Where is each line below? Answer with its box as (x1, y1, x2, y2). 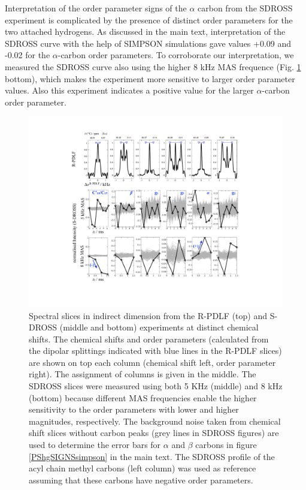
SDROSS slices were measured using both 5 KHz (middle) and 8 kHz (29, 380, 283, 392)
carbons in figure (195, 438, 257, 451)
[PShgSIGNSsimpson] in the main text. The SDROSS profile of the (29, 450, 275, 462)
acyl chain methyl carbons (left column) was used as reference (29, 462, 256, 474)
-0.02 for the (5, 49, 50, 61)
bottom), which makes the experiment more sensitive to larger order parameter (5, 72, 295, 85)
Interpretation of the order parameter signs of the (5, 2, 187, 14)
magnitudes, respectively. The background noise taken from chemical (29, 414, 281, 427)
